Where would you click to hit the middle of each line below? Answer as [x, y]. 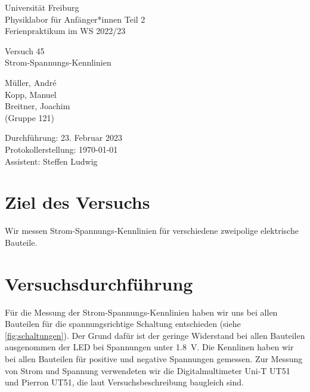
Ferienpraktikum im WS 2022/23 [65, 31]
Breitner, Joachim [38, 106]
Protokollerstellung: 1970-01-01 [61, 149]
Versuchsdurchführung [99, 283]
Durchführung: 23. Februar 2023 [63, 138]
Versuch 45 [25, 50]
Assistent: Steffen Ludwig [51, 161]
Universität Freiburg [42, 7]
